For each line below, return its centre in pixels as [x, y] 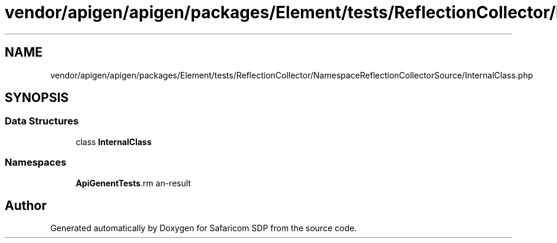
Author [26, 205]
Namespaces [36, 162]
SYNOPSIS [37, 98]
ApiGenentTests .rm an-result [133, 183]
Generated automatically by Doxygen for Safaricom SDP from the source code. [204, 228]
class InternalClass [114, 142]
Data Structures [42, 121]
